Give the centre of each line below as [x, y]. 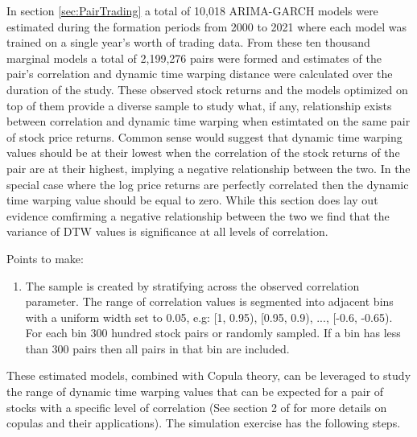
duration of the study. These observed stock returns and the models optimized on [207, 89]
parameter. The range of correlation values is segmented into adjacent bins [209, 301]
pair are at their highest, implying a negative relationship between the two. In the [208, 168]
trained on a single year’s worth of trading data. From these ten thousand [188, 42]
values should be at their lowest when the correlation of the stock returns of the [203, 153]
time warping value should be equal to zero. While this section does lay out [192, 200]
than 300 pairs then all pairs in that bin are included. [157, 348]
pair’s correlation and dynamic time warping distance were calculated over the [200, 74]
